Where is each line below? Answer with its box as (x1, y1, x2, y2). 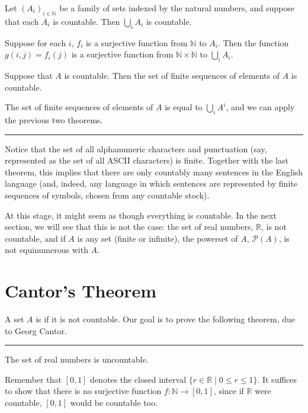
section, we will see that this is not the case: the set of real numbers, (5, 220, 254, 233)
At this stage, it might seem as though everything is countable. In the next (5, 209, 277, 221)
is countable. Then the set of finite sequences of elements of (64, 69, 280, 81)
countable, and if (5, 232, 66, 244)
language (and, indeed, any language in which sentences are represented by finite (5, 177, 297, 190)
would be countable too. (70, 396, 158, 408)
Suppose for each (5, 36, 66, 49)
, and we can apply (226, 101, 295, 113)
